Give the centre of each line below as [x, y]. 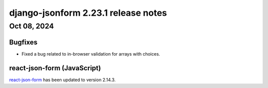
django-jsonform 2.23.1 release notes [88, 13]
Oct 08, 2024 [32, 26]
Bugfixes [23, 42]
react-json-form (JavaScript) [55, 68]
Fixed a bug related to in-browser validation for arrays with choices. [91, 54]
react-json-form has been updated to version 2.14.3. [63, 80]
